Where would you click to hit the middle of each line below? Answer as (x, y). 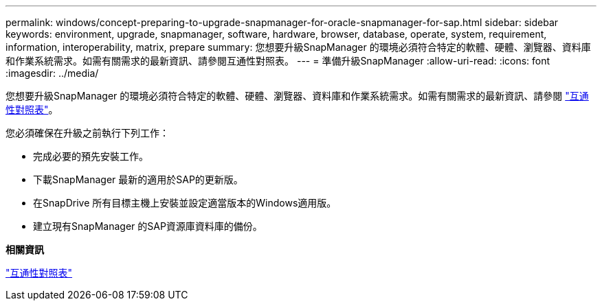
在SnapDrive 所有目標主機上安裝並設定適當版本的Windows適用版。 (185, 203)
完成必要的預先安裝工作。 (91, 156)
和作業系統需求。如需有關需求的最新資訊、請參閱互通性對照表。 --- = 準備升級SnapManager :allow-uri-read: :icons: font (278, 61)
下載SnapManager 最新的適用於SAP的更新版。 (138, 179)
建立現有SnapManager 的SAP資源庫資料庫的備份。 (148, 226)
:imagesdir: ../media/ (52, 73)
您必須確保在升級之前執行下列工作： (87, 133)
